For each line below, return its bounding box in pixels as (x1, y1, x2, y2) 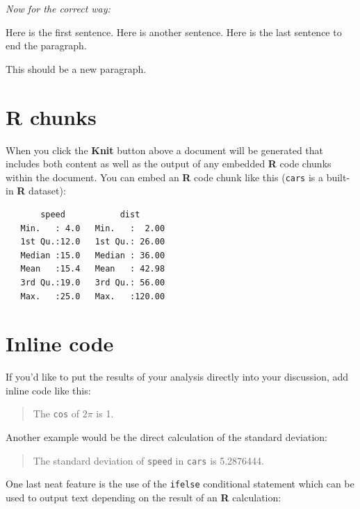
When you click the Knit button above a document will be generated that (6, 142, 324, 157)
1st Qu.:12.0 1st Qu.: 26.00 (20, 237, 165, 247)
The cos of (33, 406, 80, 421)
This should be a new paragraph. (6, 61, 147, 76)
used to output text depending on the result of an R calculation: (6, 490, 281, 504)
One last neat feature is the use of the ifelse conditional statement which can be (6, 476, 354, 491)
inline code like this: (6, 383, 91, 397)
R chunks (6, 102, 97, 131)
